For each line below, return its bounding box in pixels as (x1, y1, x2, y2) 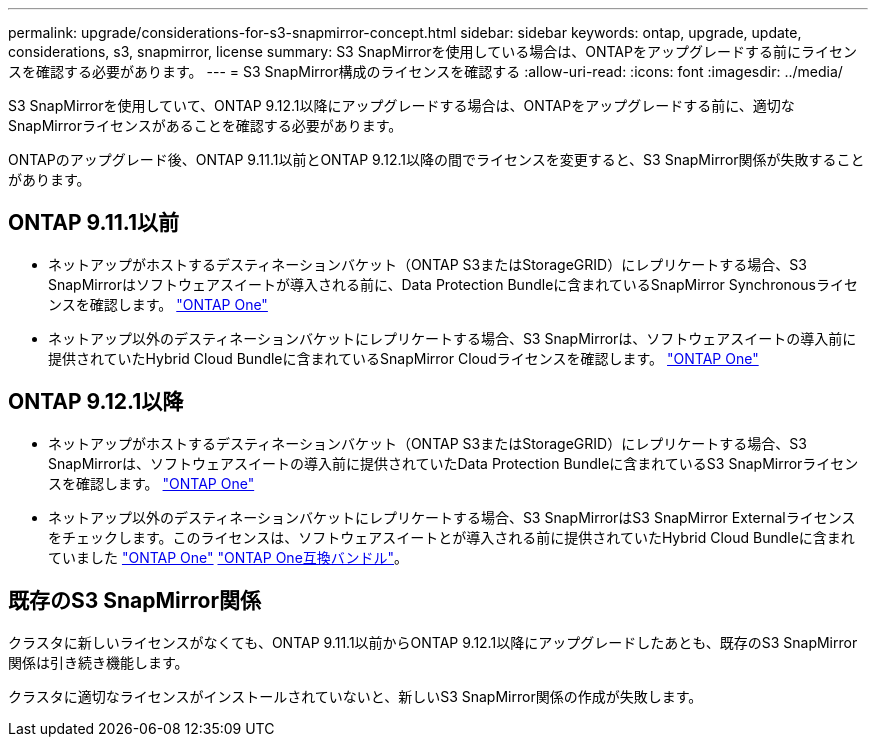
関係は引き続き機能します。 (8, 653, 189, 671)
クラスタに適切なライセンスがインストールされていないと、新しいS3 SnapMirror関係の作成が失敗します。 (8, 687, 703, 705)
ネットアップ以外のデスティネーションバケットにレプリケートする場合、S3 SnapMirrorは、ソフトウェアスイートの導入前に (48, 329, 857, 347)
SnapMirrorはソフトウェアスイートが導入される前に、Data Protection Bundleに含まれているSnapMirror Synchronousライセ (48, 275, 858, 293)
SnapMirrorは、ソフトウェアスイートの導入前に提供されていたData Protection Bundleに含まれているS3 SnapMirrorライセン (48, 454, 859, 472)
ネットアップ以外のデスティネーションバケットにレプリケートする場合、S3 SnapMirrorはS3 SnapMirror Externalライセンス (48, 508, 856, 526)
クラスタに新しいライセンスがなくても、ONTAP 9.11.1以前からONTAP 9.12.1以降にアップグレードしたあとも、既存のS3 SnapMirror (8, 633, 858, 651)
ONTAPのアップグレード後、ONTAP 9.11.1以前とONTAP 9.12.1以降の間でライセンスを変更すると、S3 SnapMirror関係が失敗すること (8, 151, 865, 168)
